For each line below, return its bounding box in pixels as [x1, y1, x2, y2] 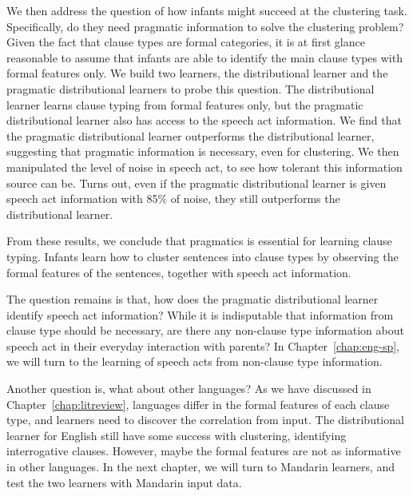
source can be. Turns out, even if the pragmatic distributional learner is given [6, 174, 387, 191]
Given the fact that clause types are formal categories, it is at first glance [6, 34, 365, 50]
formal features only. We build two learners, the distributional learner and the [6, 65, 388, 81]
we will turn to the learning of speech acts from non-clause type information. [6, 353, 383, 370]
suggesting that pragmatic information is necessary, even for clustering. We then [6, 143, 399, 160]
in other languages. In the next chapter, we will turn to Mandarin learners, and [6, 458, 395, 475]
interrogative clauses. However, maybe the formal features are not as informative [6, 442, 401, 459]
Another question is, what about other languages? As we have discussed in [6, 380, 371, 397]
